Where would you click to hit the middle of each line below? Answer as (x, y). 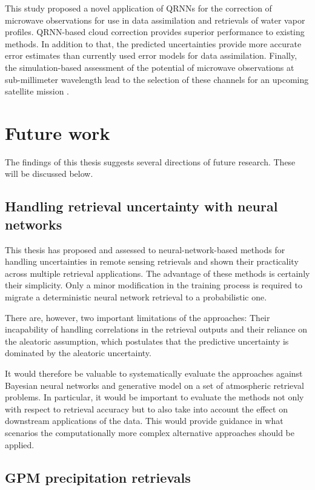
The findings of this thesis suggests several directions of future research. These (150, 161)
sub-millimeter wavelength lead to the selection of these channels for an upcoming (157, 79)
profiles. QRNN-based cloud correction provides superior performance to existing (155, 32)
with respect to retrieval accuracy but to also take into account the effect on (146, 409)
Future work (58, 132)
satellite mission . (37, 91)
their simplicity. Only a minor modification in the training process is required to (154, 285)
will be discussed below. (49, 174)
